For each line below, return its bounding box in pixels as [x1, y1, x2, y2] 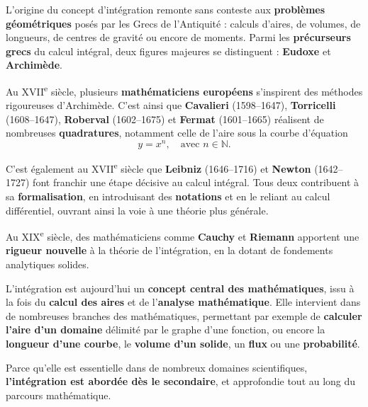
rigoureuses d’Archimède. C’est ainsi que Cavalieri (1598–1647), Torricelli [6, 98, 336, 113]
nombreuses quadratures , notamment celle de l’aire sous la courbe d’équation [6, 125, 348, 140]
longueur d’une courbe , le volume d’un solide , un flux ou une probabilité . [6, 336, 360, 350]
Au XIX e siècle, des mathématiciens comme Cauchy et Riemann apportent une [6, 227, 359, 243]
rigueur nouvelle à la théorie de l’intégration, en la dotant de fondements [6, 243, 333, 258]
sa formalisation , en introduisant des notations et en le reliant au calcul [6, 188, 330, 203]
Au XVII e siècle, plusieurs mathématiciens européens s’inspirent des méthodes [6, 81, 363, 98]
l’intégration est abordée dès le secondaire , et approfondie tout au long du [6, 374, 356, 389]
